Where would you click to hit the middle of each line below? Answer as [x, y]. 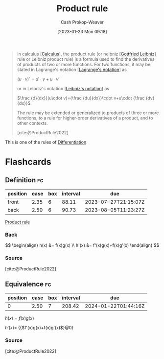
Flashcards [28, 162]
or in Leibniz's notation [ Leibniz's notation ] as [63, 88]
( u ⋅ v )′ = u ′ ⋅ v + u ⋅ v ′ [38, 79]
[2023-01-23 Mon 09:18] [82, 31]
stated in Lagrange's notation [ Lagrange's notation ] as [72, 70]
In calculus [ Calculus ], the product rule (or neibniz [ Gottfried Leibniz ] [87, 54]
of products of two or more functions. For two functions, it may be [84, 64]
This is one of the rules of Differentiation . [46, 142]
